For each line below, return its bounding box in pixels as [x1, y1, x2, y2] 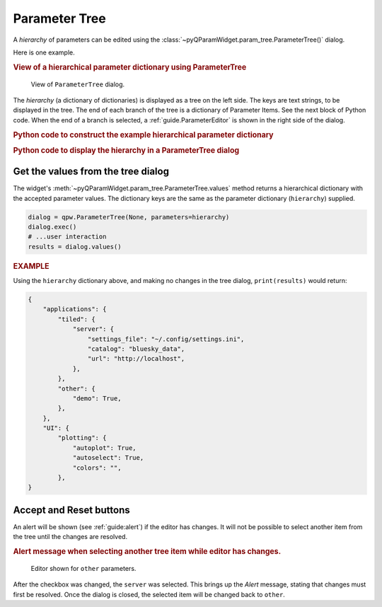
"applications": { [42, 305, 107, 313]
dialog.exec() [28, 223, 77, 231]
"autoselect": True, [72, 453, 144, 462]
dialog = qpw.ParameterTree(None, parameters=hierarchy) [28, 213, 230, 221]
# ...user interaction [28, 233, 107, 241]
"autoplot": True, [72, 444, 137, 452]
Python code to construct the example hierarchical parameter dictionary [13, 129, 274, 139]
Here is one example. [13, 48, 75, 57]
